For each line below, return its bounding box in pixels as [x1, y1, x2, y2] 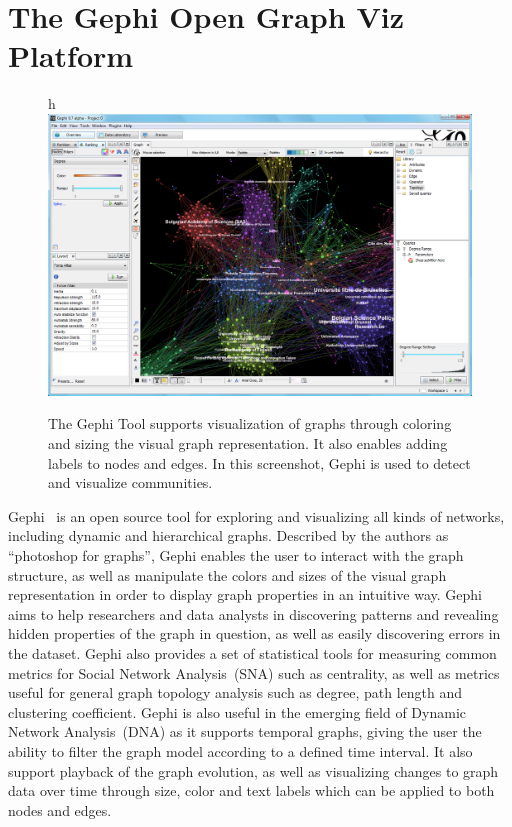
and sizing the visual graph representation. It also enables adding [48, 433, 448, 454]
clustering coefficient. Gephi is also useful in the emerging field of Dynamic [8, 701, 466, 722]
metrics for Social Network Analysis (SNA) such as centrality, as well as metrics [8, 662, 500, 683]
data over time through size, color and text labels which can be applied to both [8, 780, 495, 801]
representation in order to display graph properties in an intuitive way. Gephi [8, 584, 482, 605]
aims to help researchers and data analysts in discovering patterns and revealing [8, 603, 499, 624]
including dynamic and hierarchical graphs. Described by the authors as [8, 525, 449, 546]
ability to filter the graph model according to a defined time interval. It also [8, 740, 473, 761]
